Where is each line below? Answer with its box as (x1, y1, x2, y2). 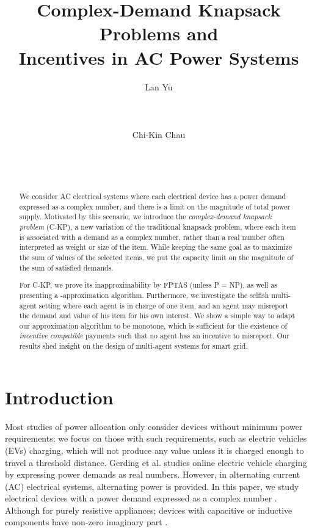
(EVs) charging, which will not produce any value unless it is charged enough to (5, 443, 304, 456)
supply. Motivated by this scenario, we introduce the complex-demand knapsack (19, 211, 272, 222)
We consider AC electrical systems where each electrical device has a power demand (19, 191, 286, 202)
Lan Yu (145, 80, 173, 93)
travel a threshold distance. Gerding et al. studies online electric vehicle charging (5, 456, 307, 468)
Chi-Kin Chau (132, 128, 186, 140)
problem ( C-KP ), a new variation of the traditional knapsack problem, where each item (19, 222, 296, 232)
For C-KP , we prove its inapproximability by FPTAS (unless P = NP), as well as (19, 280, 278, 290)
